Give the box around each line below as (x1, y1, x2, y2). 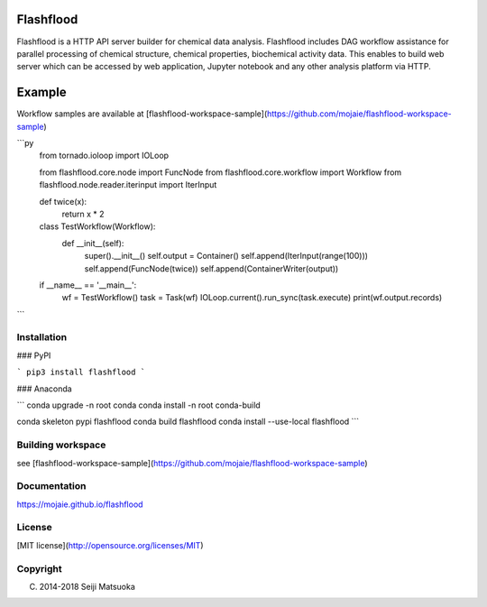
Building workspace (16, 438, 106, 451)
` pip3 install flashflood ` (16, 367, 146, 378)
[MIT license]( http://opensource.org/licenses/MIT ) (16, 539, 204, 550)
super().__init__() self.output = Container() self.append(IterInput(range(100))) (84, 251, 369, 262)
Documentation (16, 480, 87, 492)
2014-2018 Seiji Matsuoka (39, 581, 135, 592)
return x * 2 (61, 208, 105, 219)
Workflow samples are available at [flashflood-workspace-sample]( (16, 108, 268, 119)
